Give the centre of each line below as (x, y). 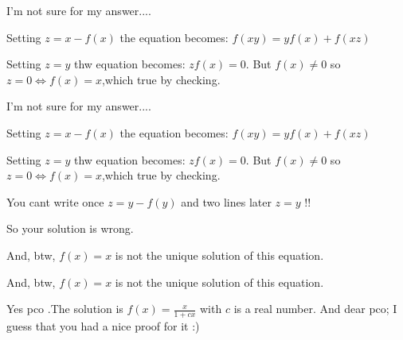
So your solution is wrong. (70, 228)
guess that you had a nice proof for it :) (103, 325)
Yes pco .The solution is (65, 309)
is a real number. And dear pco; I (315, 309)
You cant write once (55, 201)
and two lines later (226, 201)
